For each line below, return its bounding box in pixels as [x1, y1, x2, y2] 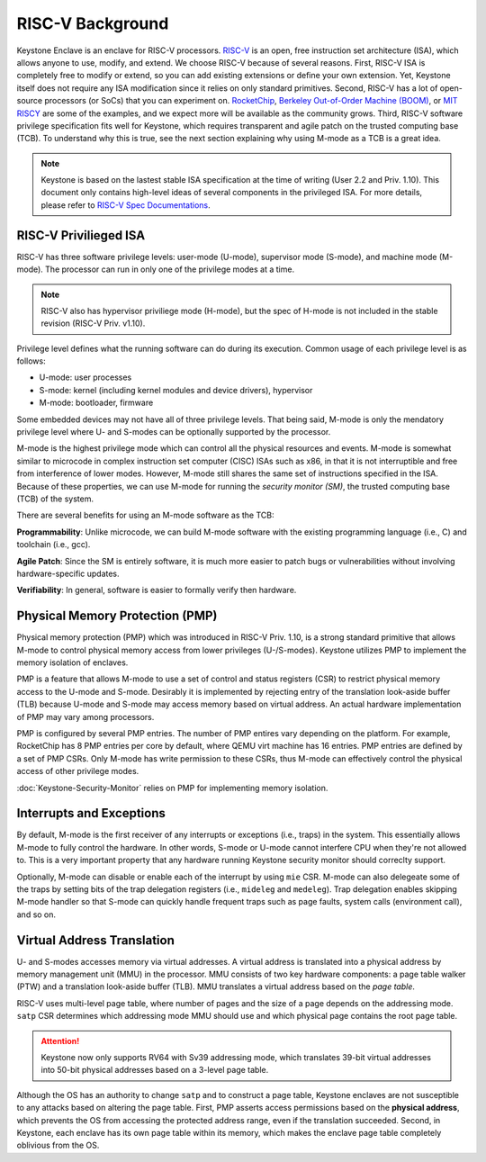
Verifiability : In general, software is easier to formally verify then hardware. [16, 585, 297, 596]
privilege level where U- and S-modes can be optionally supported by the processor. [16, 427, 331, 437]
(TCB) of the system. [16, 493, 94, 504]
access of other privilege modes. [16, 766, 139, 777]
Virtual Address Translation [16, 932, 175, 948]
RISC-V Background [16, 14, 169, 33]
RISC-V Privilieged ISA [16, 228, 146, 243]
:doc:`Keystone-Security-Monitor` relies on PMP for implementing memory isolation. [16, 782, 328, 793]
